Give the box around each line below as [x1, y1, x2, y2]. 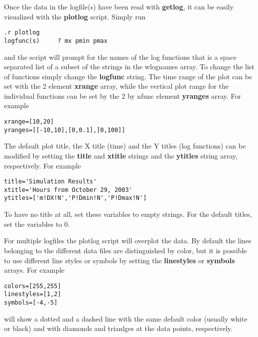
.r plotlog [4, 29, 40, 36]
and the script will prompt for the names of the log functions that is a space [4, 51, 237, 62]
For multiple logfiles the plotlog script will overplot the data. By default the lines [4, 235, 252, 246]
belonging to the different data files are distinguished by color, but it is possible [4, 245, 247, 255]
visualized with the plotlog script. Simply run [4, 11, 146, 21]
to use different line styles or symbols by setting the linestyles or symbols [4, 255, 235, 265]
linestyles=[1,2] [4, 291, 61, 298]
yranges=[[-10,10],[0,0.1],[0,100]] [4, 126, 126, 134]
